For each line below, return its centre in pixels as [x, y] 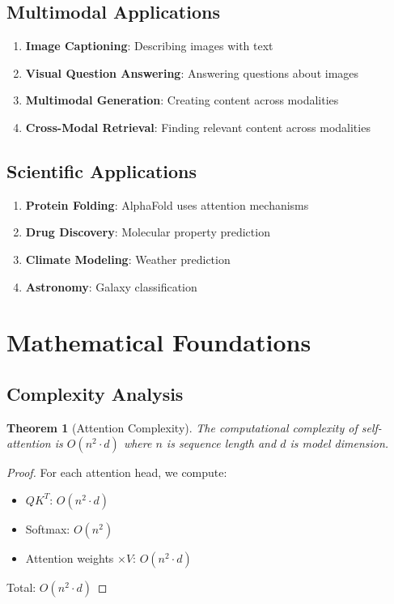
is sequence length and [221, 443]
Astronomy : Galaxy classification [111, 286]
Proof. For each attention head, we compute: [117, 472]
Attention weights [70, 557]
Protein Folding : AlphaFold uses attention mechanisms [167, 204]
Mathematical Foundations [159, 342]
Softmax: [48, 528]
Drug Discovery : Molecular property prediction [148, 232]
